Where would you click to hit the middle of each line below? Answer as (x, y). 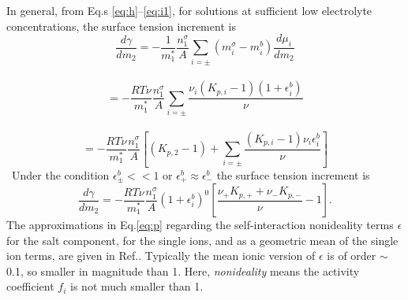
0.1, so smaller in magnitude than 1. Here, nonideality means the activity (183, 270)
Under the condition (60, 174)
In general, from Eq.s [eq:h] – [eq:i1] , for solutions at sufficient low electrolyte (189, 10)
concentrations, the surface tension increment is (121, 26)
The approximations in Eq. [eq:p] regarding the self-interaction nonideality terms (200, 225)
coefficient (30, 286)
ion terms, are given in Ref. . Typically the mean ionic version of (161, 256)
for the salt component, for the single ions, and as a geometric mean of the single (202, 240)
